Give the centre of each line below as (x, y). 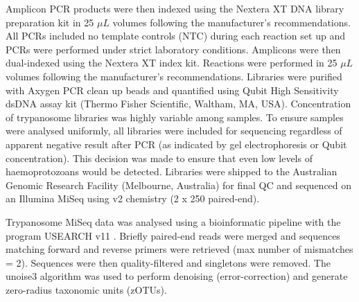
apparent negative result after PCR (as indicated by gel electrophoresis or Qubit (176, 144)
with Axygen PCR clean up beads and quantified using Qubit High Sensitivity (172, 90)
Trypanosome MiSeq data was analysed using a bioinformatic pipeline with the (173, 221)
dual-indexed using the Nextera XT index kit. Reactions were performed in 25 (172, 63)
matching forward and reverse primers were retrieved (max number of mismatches (179, 249)
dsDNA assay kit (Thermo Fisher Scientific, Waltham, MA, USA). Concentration (178, 104)
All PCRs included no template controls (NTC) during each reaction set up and (175, 36)
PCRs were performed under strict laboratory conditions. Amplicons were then (173, 49)
